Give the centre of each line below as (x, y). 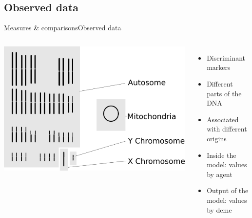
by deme (219, 209)
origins (217, 138)
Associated (223, 119)
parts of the (224, 93)
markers (219, 67)
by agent (220, 174)
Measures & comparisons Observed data (63, 28)
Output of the (228, 190)
